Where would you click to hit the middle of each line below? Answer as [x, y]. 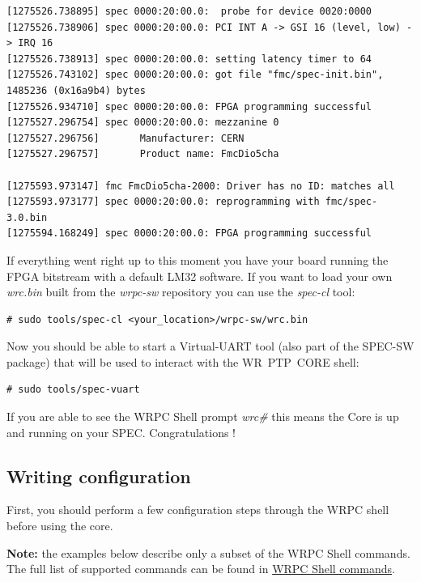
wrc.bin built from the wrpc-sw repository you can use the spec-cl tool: [181, 292]
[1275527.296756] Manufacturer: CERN [125, 138]
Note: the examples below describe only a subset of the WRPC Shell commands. [208, 552]
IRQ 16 [36, 43]
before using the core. [60, 526]
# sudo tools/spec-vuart [73, 390]
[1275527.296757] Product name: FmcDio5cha [143, 154]
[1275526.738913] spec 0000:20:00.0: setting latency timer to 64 [189, 59]
